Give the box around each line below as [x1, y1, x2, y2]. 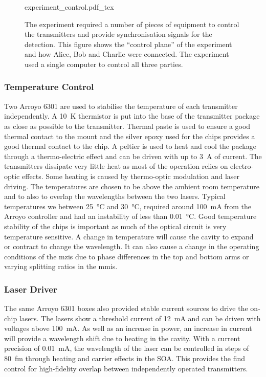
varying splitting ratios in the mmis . [4, 261, 118, 272]
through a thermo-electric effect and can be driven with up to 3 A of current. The [4, 150, 262, 161]
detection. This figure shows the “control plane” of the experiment [25, 38, 232, 49]
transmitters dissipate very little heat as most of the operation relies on [4, 161, 228, 171]
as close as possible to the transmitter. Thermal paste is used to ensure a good [4, 120, 251, 131]
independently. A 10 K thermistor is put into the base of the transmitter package [4, 110, 260, 121]
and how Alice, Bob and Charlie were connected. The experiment [25, 49, 229, 59]
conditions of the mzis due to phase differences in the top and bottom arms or [4, 251, 249, 261]
